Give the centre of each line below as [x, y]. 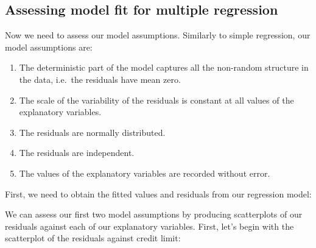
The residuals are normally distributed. [92, 132]
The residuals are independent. [77, 153]
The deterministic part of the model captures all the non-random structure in [164, 67]
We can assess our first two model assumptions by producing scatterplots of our [154, 214]
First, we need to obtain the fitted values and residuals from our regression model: [158, 193]
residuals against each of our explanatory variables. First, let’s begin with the [149, 226]
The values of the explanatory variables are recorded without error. [145, 173]
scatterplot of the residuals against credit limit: [93, 238]
